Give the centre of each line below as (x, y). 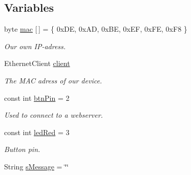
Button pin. (22, 149)
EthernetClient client (37, 63)
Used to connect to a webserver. (54, 115)
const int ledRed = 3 (37, 132)
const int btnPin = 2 (37, 97)
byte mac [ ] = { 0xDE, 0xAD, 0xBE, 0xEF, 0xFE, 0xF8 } (96, 29)
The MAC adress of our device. (53, 80)
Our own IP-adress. (35, 46)
